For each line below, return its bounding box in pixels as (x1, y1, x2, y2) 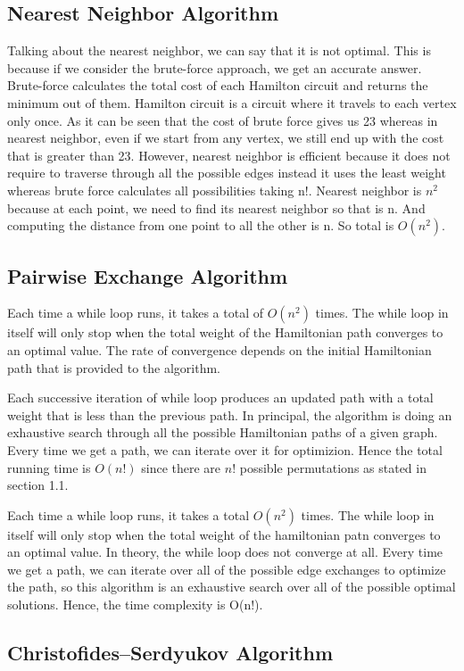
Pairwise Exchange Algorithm (7, 261, 288, 289)
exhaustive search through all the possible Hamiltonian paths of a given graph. (7, 423, 438, 442)
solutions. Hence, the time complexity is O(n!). (7, 595, 263, 614)
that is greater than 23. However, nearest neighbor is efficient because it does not (7, 145, 451, 164)
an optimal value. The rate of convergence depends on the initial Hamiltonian (7, 340, 432, 359)
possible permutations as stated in (239, 458, 427, 476)
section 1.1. (7, 476, 69, 494)
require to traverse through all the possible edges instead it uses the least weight (7, 163, 446, 182)
